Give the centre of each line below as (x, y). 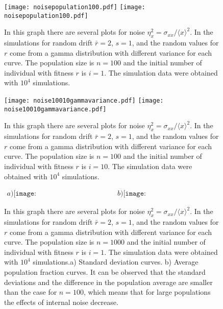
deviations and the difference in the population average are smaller (108, 282)
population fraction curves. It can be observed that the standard (105, 271)
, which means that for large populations (147, 292)
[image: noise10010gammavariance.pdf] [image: (84, 101)
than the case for (31, 292)
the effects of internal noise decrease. (61, 302)
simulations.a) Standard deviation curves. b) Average (116, 262)
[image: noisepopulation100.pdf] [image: (75, 7)
